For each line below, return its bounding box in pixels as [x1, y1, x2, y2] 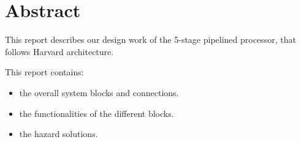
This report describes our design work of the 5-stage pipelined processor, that [5, 33, 296, 46]
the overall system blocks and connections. [19, 86, 179, 99]
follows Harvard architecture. [5, 45, 114, 58]
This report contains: [5, 65, 84, 78]
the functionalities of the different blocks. [19, 106, 174, 119]
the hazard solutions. [19, 127, 98, 140]
